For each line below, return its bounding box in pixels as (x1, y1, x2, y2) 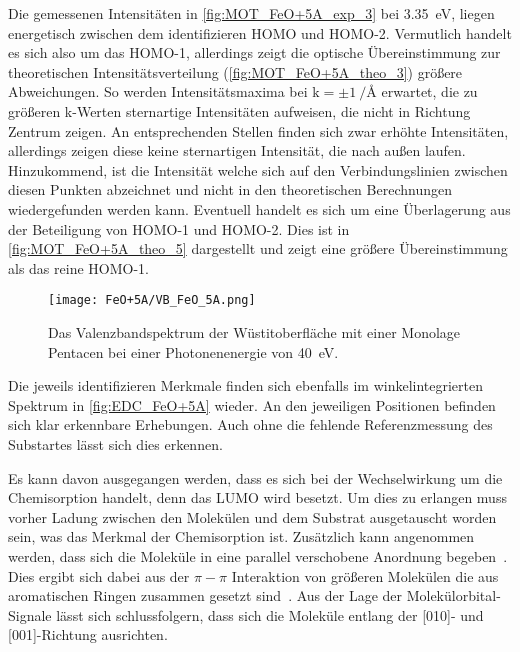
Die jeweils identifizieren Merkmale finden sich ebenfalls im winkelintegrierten (8, 375, 484, 396)
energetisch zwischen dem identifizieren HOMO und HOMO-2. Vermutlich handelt (8, 22, 512, 43)
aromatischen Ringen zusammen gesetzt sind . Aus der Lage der (8, 585, 403, 606)
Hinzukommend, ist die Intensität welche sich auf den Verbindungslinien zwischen (8, 159, 508, 180)
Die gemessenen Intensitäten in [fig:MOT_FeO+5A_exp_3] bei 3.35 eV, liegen (8, 3, 495, 23)
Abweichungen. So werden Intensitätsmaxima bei (8, 81, 308, 102)
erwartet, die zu (381, 81, 478, 102)
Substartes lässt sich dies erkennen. (8, 433, 223, 454)
